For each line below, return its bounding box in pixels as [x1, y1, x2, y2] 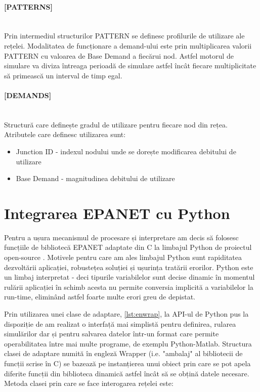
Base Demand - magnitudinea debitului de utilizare [16, 173, 175, 184]
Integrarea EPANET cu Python [4, 202, 230, 223]
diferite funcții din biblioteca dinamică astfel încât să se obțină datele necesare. [4, 368, 249, 378]
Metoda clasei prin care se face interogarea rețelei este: [4, 378, 174, 388]
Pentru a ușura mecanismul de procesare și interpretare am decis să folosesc [4, 232, 239, 242]
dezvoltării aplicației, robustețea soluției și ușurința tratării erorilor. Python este [4, 262, 253, 272]
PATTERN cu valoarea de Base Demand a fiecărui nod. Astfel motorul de [4, 50, 234, 61]
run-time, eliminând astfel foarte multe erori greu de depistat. [4, 291, 195, 302]
